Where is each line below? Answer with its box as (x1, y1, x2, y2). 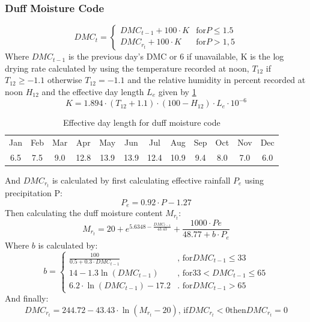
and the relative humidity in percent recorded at (127, 73, 306, 86)
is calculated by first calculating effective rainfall (52, 173, 231, 186)
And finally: (5, 292, 49, 305)
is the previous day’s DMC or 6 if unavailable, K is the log (68, 50, 284, 63)
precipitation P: (5, 186, 62, 199)
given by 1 (158, 85, 196, 98)
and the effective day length (41, 85, 144, 98)
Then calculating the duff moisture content (5, 206, 163, 219)
